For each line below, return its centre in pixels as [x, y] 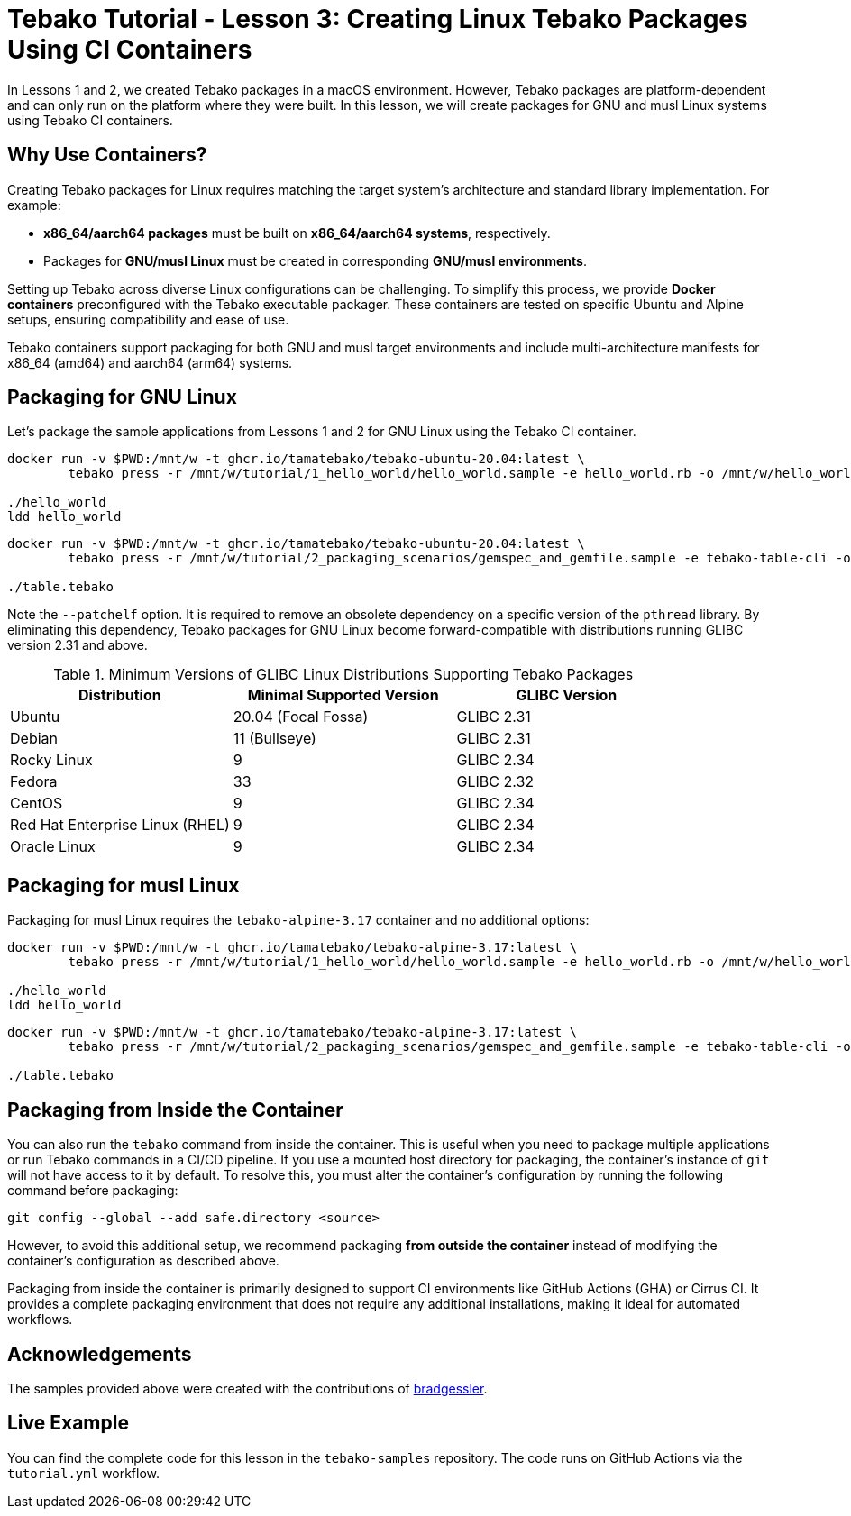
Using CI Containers [130, 50]
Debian [34, 739]
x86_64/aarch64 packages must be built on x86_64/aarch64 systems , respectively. [297, 233]
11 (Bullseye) [275, 739]
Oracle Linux [53, 847]
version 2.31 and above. [78, 645]
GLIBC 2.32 [495, 782]
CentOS [37, 804]
